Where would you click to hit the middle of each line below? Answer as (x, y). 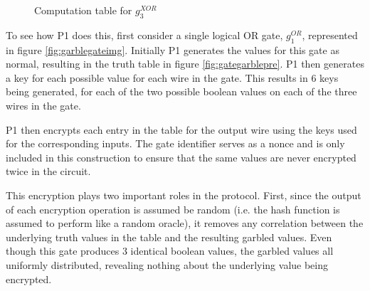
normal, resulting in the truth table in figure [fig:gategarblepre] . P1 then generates (185, 64)
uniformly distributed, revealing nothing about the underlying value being (167, 264)
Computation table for (83, 10)
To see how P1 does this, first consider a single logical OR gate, (144, 35)
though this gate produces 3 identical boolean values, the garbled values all (170, 251)
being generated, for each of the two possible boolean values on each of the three (181, 91)
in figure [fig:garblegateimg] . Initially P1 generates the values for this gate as (173, 49)
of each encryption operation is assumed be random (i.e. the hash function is (173, 209)
